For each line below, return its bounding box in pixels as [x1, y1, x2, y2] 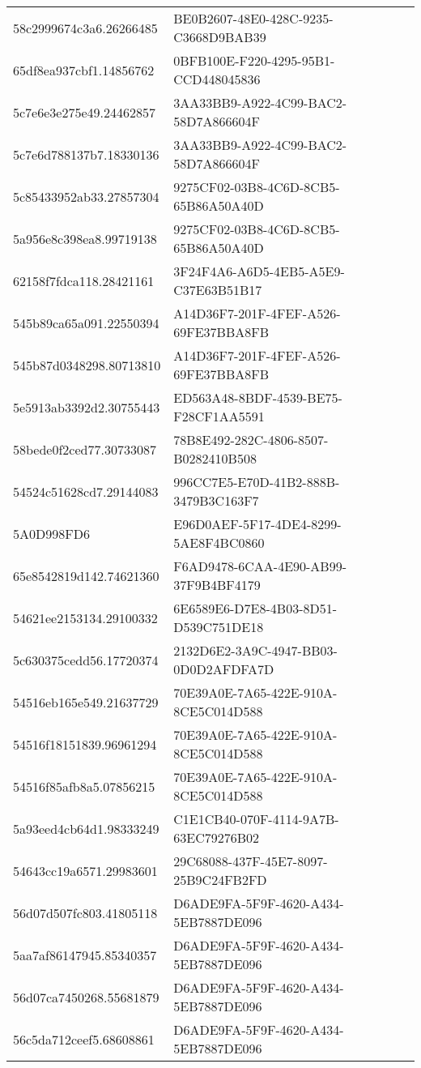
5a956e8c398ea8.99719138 [13, 229, 157, 248]
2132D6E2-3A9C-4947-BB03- [173, 641, 338, 660]
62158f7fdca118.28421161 [13, 271, 155, 290]
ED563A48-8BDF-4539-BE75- [173, 388, 342, 407]
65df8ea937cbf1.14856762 [13, 60, 155, 79]
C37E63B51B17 [173, 280, 262, 299]
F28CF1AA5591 [173, 407, 265, 425]
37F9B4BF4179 [173, 575, 261, 594]
